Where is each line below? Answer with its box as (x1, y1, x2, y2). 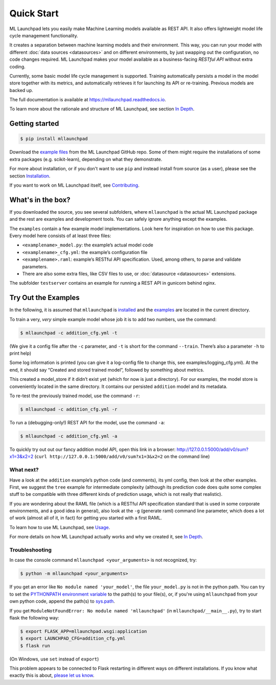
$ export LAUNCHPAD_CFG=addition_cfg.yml (20, 635, 126, 642)
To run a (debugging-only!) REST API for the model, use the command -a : (9, 420, 166, 425)
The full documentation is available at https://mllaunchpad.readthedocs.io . (9, 97, 166, 103)
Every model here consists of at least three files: (9, 233, 111, 239)
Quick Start (9, 8, 59, 19)
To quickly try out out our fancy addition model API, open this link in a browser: (9, 446, 176, 452)
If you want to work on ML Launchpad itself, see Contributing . (9, 182, 140, 188)
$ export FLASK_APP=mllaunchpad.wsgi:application (20, 628, 147, 634)
